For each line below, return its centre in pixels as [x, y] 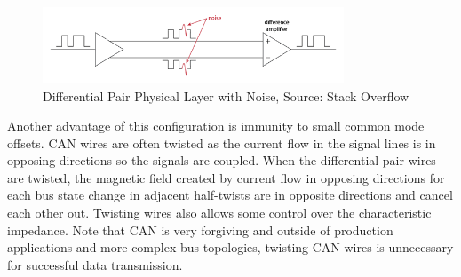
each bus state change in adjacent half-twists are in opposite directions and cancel [230, 195]
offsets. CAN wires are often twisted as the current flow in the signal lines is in [222, 142]
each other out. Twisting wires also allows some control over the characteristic [219, 213]
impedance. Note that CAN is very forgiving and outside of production [200, 230]
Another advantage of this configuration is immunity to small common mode [216, 126]
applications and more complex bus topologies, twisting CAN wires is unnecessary [230, 247]
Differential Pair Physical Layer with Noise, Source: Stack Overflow [226, 95]
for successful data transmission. [95, 264]
